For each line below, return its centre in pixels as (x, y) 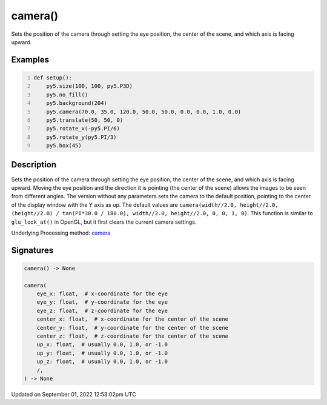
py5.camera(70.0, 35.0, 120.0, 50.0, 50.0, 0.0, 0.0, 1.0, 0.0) (144, 112)
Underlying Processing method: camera (61, 233)
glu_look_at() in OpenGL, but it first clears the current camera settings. (104, 222)
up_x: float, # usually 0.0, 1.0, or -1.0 (102, 345)
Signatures (32, 250)
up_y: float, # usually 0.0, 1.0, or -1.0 (102, 353)
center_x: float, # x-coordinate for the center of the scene (133, 319)
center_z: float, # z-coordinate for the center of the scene (133, 336)
